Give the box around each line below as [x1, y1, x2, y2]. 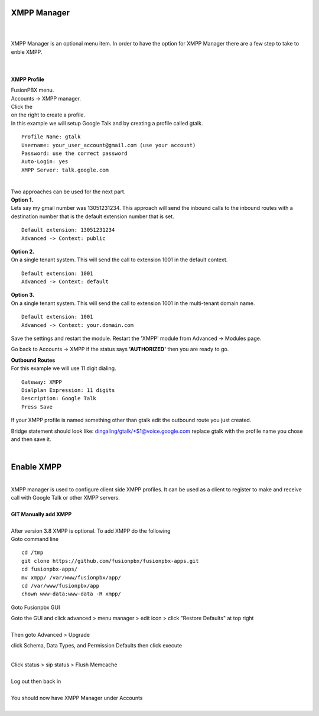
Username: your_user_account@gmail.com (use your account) [21, 142, 196, 148]
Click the [11, 103, 32, 111]
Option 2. [11, 248, 35, 255]
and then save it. [11, 435, 51, 443]
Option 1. [11, 196, 34, 203]
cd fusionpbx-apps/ [21, 566, 78, 573]
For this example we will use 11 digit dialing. [11, 365, 116, 372]
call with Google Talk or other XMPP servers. [11, 494, 121, 501]
